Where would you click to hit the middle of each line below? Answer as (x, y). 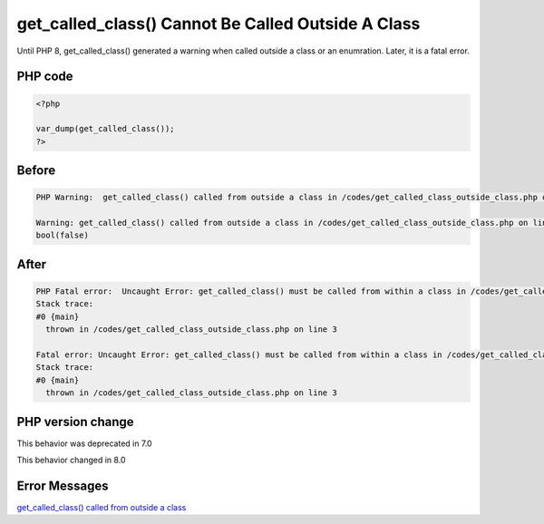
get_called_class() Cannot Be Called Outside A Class (219, 24)
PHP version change (76, 422)
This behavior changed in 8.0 (71, 460)
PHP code (45, 77)
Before (36, 171)
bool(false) (63, 235)
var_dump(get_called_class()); (106, 129)
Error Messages (63, 485)
